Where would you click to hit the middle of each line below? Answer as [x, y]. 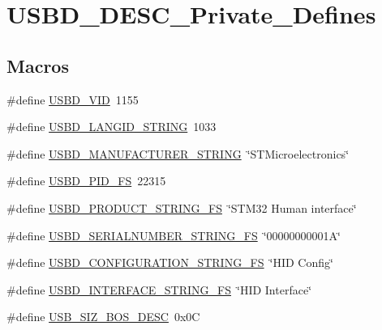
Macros [38, 65]
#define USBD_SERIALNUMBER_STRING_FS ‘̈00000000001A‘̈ [174, 235]
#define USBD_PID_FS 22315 [86, 181]
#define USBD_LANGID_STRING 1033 [112, 127]
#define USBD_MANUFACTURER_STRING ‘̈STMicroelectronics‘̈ [178, 153]
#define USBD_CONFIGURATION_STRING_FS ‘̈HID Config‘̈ [170, 262]
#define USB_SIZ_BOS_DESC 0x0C [103, 317]
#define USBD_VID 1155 [73, 99]
